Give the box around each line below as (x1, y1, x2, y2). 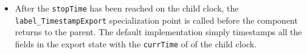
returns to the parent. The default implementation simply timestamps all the (15, 25, 302, 38)
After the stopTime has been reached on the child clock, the (15, 2, 239, 14)
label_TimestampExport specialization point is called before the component (15, 13, 298, 26)
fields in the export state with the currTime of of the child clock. (15, 37, 257, 50)
